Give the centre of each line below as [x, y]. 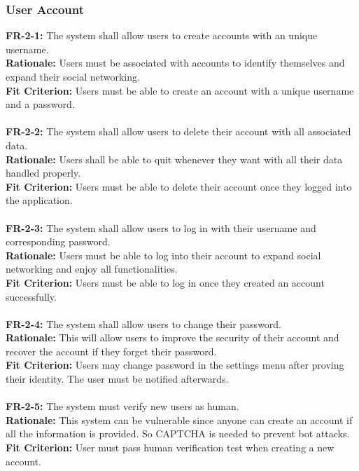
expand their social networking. [73, 76]
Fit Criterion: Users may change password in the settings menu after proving [175, 365]
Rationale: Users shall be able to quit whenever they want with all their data [174, 159]
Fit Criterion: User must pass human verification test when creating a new [170, 448]
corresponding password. [58, 241]
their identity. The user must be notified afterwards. [117, 379]
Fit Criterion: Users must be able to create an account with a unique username [180, 90]
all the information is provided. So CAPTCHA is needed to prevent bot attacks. [178, 434]
